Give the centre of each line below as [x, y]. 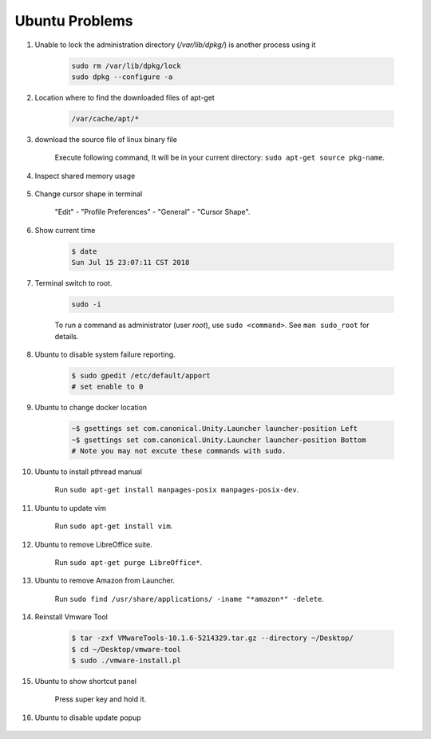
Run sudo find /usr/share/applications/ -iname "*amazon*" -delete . [190, 599]
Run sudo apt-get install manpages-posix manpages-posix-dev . [177, 490]
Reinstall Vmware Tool [71, 617]
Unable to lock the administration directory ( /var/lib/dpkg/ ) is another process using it [175, 45]
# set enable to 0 [107, 387]
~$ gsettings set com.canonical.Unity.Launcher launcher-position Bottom [219, 440]
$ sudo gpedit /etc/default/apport [141, 375]
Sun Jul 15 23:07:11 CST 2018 [130, 263]
